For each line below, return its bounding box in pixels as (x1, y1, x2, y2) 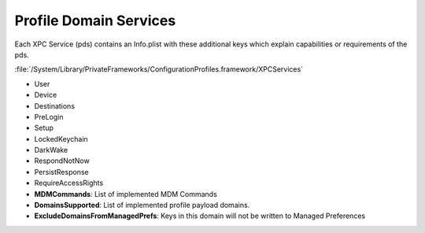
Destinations (34, 101, 75, 110)
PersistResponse (34, 167, 90, 176)
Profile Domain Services (14, 12, 176, 29)
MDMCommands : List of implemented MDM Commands (34, 189, 218, 198)
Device (34, 91, 57, 100)
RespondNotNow (34, 156, 90, 165)
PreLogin (34, 112, 64, 121)
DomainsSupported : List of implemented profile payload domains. (34, 201, 250, 210)
